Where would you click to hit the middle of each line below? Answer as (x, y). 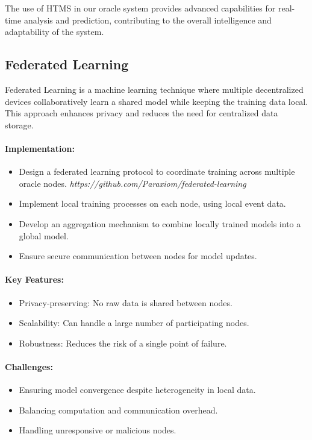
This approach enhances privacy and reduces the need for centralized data (142, 113)
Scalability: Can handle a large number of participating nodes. (134, 323)
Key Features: (34, 279)
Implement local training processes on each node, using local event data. (152, 203)
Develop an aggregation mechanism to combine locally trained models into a (160, 223)
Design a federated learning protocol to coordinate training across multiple (157, 171)
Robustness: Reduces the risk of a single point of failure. (123, 343)
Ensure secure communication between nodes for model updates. (138, 256)
